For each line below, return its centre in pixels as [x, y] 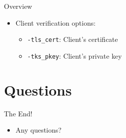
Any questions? [38, 130]
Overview [18, 6]
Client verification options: [56, 22]
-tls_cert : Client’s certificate [73, 39]
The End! [18, 113]
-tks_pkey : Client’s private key [75, 55]
